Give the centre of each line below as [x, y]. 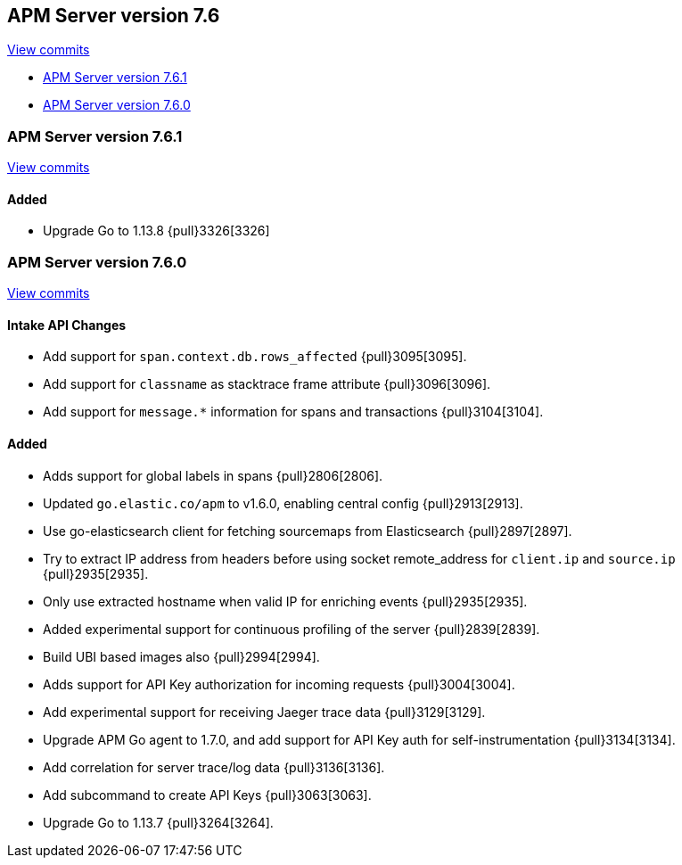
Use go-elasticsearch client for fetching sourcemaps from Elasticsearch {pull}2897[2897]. [308, 531]
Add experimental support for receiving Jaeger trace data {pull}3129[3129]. [264, 712]
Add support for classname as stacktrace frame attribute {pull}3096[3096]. [267, 384]
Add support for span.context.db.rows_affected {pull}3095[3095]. [255, 357]
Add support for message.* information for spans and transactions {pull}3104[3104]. [293, 412]
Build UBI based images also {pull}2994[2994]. [181, 656]
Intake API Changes [67, 325]
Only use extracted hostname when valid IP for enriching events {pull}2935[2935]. [285, 601]
